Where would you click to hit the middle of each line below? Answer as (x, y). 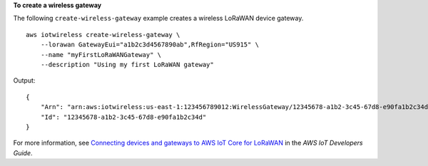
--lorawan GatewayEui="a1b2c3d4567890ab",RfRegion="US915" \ (150, 45)
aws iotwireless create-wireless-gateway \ (103, 35)
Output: (24, 81)
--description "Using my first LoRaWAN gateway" (127, 64)
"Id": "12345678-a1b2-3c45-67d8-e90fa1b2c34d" (123, 117)
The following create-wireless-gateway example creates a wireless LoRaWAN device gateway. (158, 19)
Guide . (23, 152)
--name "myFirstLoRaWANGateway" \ (101, 55)
